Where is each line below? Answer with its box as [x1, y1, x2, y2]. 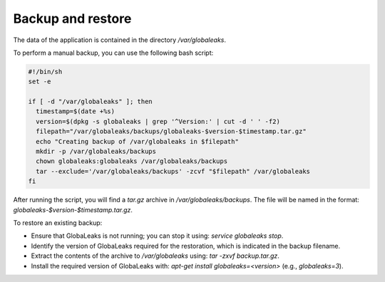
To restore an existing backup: [13, 218, 103, 227]
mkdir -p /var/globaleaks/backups [36, 147, 157, 156]
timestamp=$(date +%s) [36, 108, 115, 115]
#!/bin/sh [28, 68, 63, 75]
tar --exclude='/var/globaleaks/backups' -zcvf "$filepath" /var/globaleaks [36, 167, 310, 175]
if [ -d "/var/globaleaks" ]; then [28, 98, 153, 106]
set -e [28, 78, 51, 85]
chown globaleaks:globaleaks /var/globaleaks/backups [36, 157, 228, 165]
